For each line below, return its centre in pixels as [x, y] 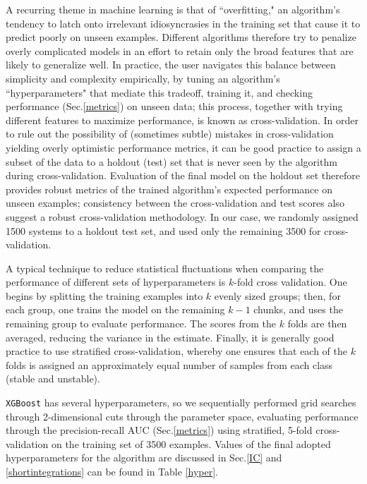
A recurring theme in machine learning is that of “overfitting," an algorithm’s [173, 9]
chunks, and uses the [298, 309]
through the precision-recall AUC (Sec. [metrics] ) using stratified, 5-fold [159, 430]
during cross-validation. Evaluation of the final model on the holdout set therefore [183, 175]
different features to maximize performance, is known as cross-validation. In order [182, 120]
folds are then [317, 323]
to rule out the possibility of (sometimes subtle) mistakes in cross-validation [170, 134]
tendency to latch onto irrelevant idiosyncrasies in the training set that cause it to [183, 23]
